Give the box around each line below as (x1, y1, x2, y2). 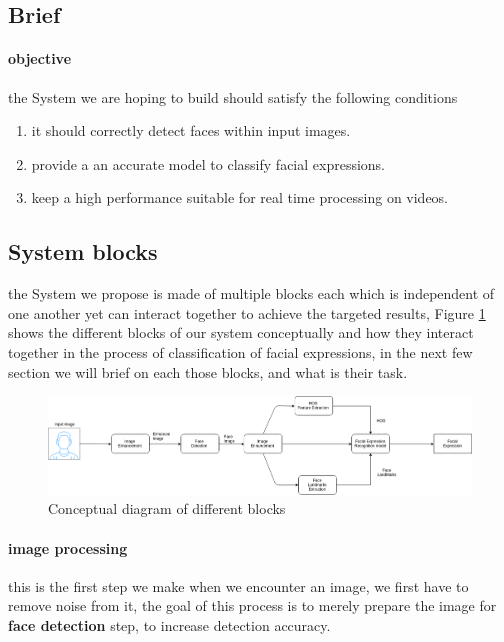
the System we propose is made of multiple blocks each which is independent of (8, 283, 495, 304)
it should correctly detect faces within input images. (31, 120, 351, 141)
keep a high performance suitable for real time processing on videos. (31, 187, 449, 208)
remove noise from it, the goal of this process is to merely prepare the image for (8, 595, 497, 616)
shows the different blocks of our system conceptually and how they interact (8, 322, 474, 343)
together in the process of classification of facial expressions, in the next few (8, 341, 473, 362)
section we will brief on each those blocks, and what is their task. (8, 361, 408, 382)
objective (8, 48, 72, 69)
